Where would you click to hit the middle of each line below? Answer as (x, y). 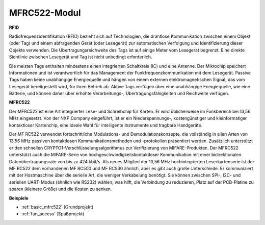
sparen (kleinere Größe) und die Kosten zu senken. (61, 189)
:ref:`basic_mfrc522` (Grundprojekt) (57, 207)
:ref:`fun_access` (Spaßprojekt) (53, 214)
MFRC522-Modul (45, 13)
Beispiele (19, 198)
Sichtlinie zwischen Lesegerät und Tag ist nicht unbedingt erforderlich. (80, 57)
